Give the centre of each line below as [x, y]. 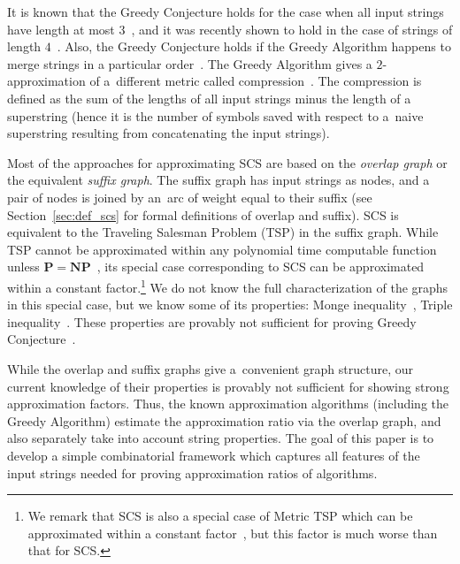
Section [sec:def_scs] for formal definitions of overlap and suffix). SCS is [203, 214]
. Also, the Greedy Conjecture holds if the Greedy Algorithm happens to [254, 46]
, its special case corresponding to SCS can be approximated [261, 267]
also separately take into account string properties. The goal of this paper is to [221, 438]
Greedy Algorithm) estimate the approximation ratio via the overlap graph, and [224, 420]
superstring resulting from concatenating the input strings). [169, 133]
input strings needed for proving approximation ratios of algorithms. [192, 473]
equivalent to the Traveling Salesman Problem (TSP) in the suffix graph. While [223, 232]
